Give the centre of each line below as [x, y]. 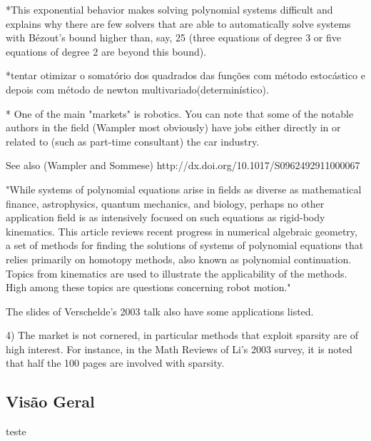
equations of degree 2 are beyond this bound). [106, 51]
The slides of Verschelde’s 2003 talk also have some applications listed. [160, 311]
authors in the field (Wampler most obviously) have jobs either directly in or [173, 127]
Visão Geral [50, 401]
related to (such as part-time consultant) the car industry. [133, 141]
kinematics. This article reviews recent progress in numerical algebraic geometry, [182, 231]
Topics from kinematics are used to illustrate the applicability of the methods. [177, 273]
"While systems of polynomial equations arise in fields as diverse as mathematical [184, 189]
